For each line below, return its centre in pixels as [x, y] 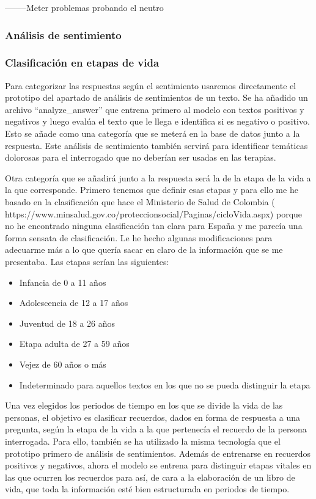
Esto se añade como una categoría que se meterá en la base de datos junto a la [152, 133]
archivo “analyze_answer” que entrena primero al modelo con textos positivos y [155, 109]
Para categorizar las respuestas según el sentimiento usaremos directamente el [151, 85]
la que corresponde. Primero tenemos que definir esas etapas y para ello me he [152, 190]
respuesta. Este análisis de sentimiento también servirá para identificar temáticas [156, 145]
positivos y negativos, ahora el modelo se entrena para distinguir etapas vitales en [158, 465]
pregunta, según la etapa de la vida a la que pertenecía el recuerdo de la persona [156, 429]
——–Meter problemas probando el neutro [84, 7]
